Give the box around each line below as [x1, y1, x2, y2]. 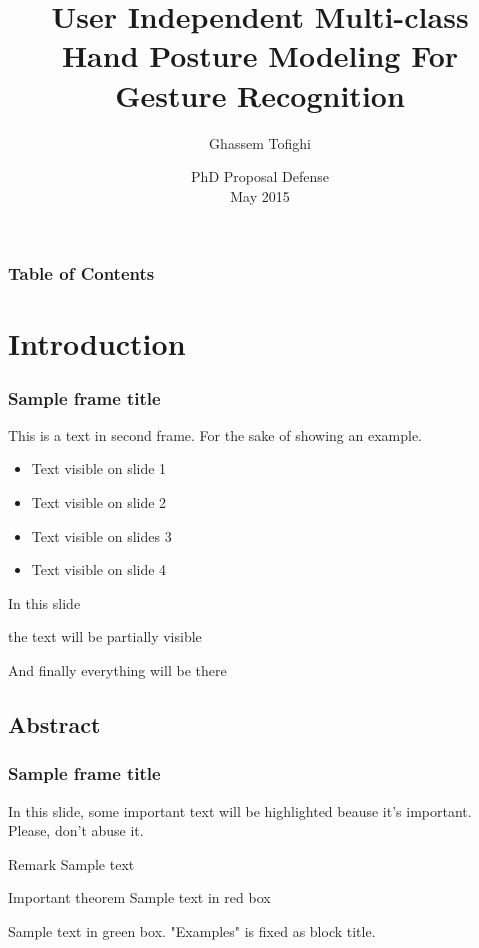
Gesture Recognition [115, 74, 405, 115]
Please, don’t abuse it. [8, 820, 144, 841]
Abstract [8, 708, 101, 739]
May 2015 [230, 185, 290, 206]
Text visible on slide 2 [31, 491, 167, 512]
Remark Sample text [8, 853, 135, 874]
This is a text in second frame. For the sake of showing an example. [8, 424, 423, 445]
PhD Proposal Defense [191, 166, 329, 187]
